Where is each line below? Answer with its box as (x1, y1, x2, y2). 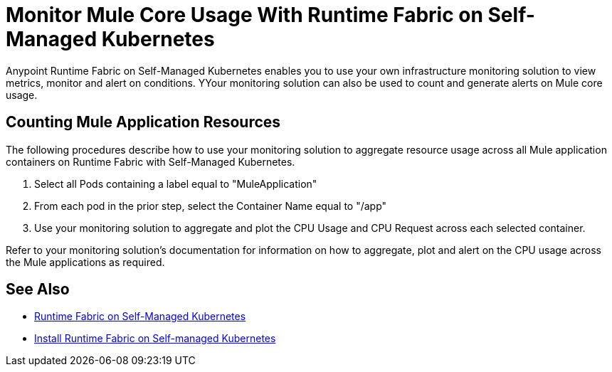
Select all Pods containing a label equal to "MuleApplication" (34, 177, 317, 190)
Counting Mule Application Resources (6, 113, 281, 132)
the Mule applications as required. (6, 255, 165, 268)
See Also (6, 280, 70, 299)
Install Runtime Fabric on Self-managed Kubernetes (34, 332, 276, 345)
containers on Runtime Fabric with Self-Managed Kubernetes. (6, 155, 295, 168)
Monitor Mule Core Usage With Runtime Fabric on (6, 3, 483, 27)
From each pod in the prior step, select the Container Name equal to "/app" (34, 199, 387, 212)
